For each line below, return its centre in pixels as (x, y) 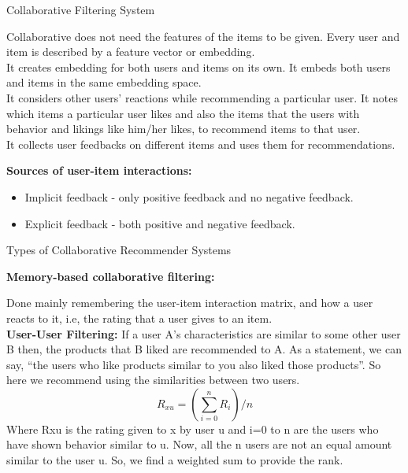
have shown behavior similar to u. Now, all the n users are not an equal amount (199, 444)
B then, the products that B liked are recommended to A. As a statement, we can (204, 349)
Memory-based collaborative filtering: (111, 276)
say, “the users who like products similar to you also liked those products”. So (194, 364)
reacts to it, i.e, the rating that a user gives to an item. (139, 318)
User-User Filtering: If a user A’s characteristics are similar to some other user (204, 333)
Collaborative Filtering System (81, 9)
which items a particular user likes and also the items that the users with (183, 113)
